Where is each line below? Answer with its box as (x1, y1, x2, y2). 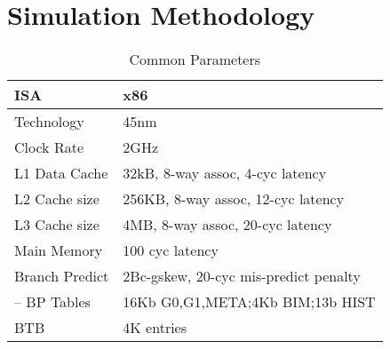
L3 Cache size (14, 214, 99, 235)
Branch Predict (14, 266, 109, 287)
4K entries (123, 317, 187, 338)
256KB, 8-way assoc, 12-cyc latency (123, 188, 345, 210)
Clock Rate (14, 137, 84, 158)
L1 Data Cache (14, 163, 108, 184)
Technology (14, 111, 84, 132)
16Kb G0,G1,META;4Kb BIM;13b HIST (123, 291, 376, 313)
